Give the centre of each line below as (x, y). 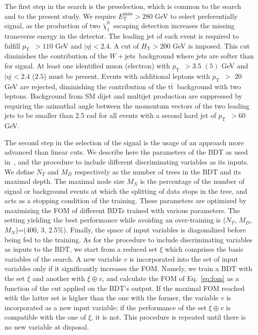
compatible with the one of (45, 317)
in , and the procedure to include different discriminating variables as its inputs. (127, 161)
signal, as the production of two (52, 26)
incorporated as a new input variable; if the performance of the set (105, 307)
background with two (209, 86)
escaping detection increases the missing (174, 26)
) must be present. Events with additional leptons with (127, 76)
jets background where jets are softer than (189, 56)
